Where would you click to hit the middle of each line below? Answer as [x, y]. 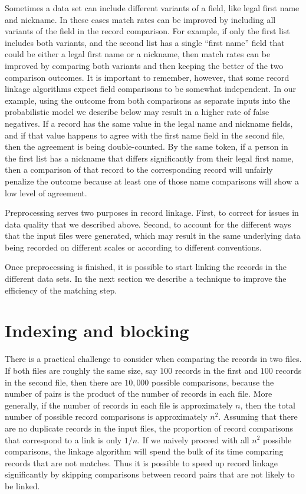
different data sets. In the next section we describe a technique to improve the [146, 279]
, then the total [268, 405]
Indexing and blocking [97, 330]
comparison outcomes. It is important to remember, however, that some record [147, 77]
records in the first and [216, 370]
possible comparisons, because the [213, 382]
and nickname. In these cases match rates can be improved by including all [140, 19]
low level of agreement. [46, 192]
